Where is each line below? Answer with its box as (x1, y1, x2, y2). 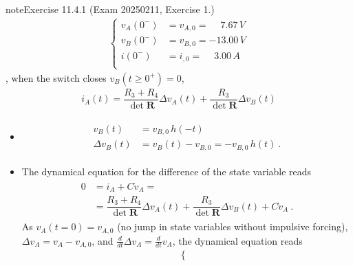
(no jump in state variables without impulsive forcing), (117, 219, 348, 234)
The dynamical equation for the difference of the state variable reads (21, 164, 312, 178)
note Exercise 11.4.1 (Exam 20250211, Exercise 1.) (6, 2, 215, 16)
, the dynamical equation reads (172, 233, 303, 247)
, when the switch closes (6, 70, 107, 85)
